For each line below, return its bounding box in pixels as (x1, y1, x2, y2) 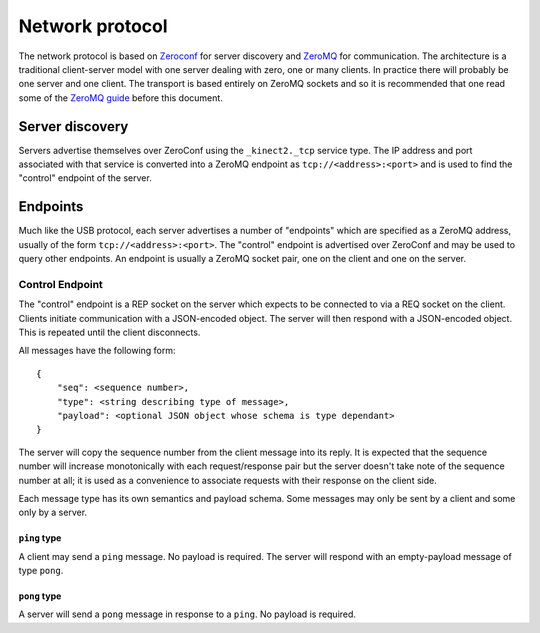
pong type (18, 590, 62, 602)
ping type (18, 532, 62, 544)
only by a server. (18, 506, 88, 519)
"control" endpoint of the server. (18, 172, 152, 184)
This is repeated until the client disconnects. (18, 326, 201, 339)
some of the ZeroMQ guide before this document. (18, 91, 224, 104)
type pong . (18, 565, 64, 577)
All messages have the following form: (18, 345, 176, 357)
